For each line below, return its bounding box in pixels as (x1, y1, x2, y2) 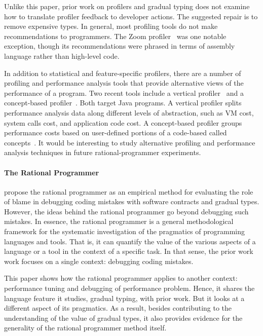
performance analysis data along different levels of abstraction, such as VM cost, (4, 107, 254, 118)
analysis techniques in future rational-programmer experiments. (4, 147, 201, 158)
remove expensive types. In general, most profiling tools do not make (4, 21, 218, 31)
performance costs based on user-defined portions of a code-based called (4, 127, 227, 138)
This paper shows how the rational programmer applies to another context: (4, 273, 238, 283)
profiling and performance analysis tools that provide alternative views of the (4, 78, 244, 88)
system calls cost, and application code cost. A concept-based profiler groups (4, 117, 242, 128)
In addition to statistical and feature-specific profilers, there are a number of (4, 67, 241, 78)
